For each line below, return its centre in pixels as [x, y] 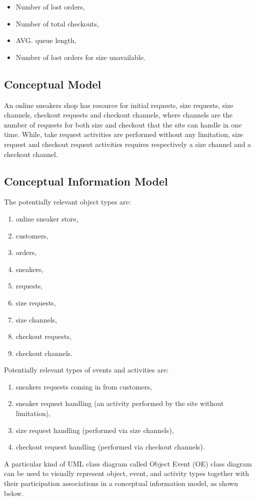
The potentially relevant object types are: [67, 202]
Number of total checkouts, [57, 23]
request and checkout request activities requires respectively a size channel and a [128, 144]
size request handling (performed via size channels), [95, 430]
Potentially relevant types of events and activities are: [86, 370]
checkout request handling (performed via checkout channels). [110, 447]
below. [14, 493]
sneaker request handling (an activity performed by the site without [120, 403]
